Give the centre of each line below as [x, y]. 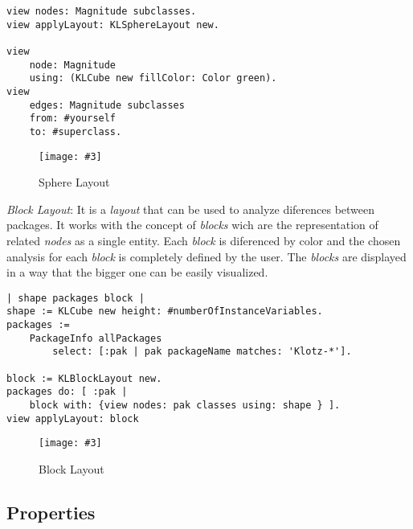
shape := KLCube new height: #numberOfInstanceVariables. [165, 312]
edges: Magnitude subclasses [107, 105]
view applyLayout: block [73, 418]
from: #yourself [73, 119]
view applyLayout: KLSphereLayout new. [113, 25]
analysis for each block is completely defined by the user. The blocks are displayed [206, 256]
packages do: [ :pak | [67, 392]
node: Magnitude [73, 65]
